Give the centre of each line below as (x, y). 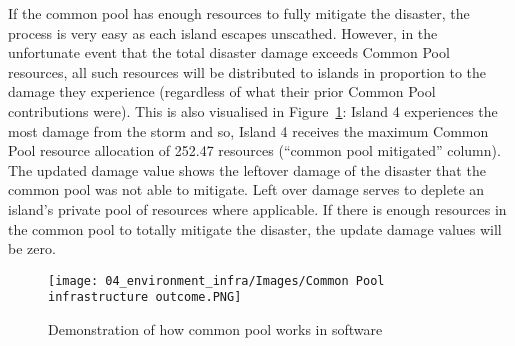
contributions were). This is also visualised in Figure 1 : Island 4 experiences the (253, 110)
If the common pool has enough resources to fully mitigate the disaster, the (239, 13)
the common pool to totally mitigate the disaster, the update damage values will (255, 228)
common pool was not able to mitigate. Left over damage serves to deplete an (246, 189)
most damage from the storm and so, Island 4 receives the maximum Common (248, 130)
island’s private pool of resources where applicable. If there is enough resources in (257, 208)
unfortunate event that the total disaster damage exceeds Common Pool (229, 52)
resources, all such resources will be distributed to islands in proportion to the (247, 71)
